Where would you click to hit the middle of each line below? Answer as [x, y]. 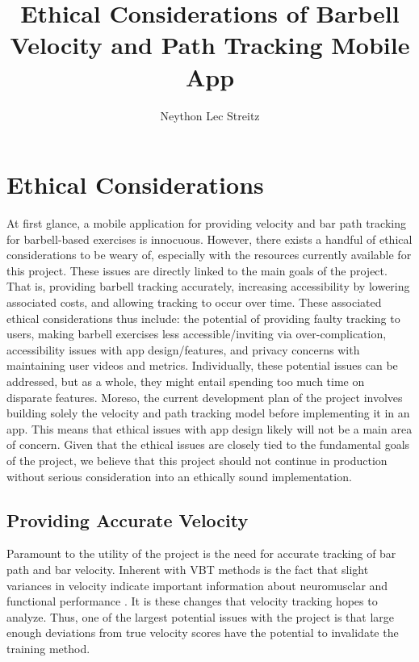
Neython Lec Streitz [210, 115]
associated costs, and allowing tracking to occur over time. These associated [194, 302]
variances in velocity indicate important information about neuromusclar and [197, 585]
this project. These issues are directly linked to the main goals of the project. [197, 270]
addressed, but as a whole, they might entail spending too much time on [186, 381]
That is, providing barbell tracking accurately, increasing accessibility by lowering [208, 286]
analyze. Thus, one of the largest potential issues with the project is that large [201, 616]
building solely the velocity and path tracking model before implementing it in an [208, 413]
